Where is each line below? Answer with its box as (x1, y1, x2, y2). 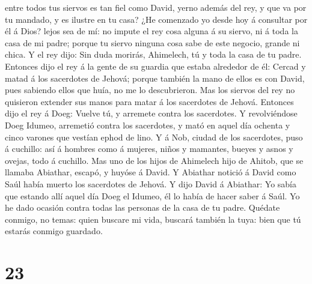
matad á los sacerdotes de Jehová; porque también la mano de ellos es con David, (5, 71, 305, 84)
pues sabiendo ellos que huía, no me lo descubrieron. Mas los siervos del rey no (5, 83, 295, 96)
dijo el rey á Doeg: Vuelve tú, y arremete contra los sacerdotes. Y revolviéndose (5, 107, 298, 119)
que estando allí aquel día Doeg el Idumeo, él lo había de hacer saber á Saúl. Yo (5, 189, 300, 202)
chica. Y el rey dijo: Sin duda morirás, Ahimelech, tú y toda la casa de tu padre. (5, 48, 302, 61)
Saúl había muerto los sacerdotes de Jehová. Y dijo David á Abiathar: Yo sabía (5, 177, 296, 190)
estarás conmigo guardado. (5, 225, 103, 237)
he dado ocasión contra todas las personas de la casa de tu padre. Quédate (5, 201, 280, 214)
